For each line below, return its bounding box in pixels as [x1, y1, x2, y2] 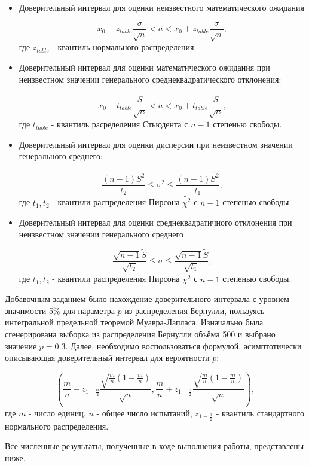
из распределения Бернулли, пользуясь [124, 304, 265, 316]
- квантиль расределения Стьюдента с [51, 118, 188, 130]
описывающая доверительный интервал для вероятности [5, 351, 210, 364]
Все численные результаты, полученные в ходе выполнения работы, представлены [5, 440, 304, 452]
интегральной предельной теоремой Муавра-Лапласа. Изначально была [5, 316, 264, 328]
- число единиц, [29, 406, 86, 419]
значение [5, 339, 37, 352]
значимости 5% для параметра [5, 304, 115, 316]
